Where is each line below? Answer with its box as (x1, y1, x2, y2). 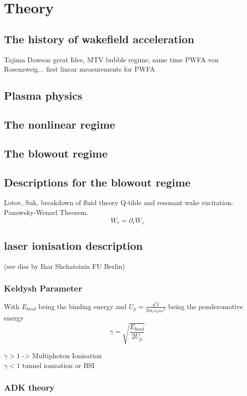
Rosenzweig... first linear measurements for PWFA (4, 64, 155, 74)
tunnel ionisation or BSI (22, 360, 95, 370)
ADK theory (4, 381, 55, 393)
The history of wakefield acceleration (4, 31, 195, 46)
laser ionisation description (4, 238, 143, 253)
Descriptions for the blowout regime (4, 174, 191, 189)
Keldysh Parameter (4, 282, 82, 294)
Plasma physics (4, 88, 82, 103)
